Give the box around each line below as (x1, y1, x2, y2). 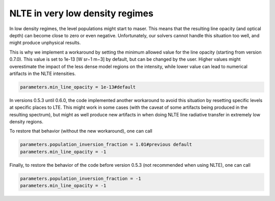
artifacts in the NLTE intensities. (9, 70, 76, 77)
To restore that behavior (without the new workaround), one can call (9, 128, 153, 134)
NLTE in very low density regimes (9, 8, 154, 19)
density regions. (9, 119, 43, 125)
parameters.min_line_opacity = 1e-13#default (20, 84, 136, 90)
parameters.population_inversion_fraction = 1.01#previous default (20, 142, 193, 147)
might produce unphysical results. (9, 40, 81, 46)
